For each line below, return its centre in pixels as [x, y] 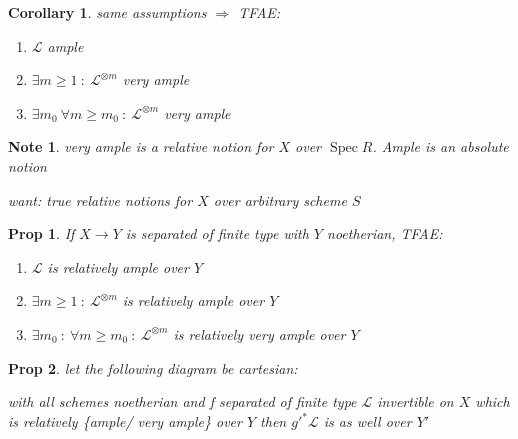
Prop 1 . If [41, 233]
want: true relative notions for [100, 199]
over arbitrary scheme [280, 199]
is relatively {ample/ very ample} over [125, 421]
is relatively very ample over [259, 333]
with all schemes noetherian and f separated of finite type [182, 401]
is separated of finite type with [217, 233]
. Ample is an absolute [440, 146]
